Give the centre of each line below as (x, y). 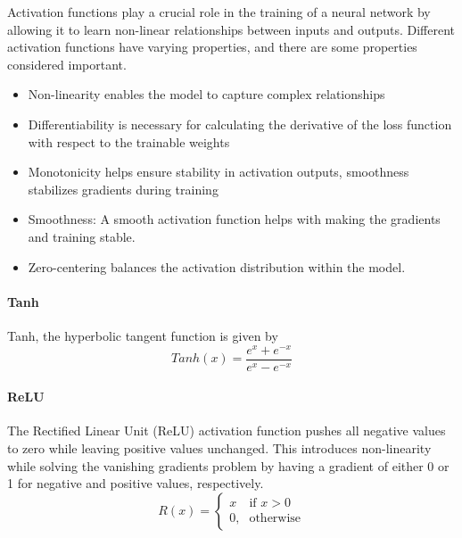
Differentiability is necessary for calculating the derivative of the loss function (240, 124)
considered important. (67, 64)
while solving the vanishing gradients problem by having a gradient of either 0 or (228, 465)
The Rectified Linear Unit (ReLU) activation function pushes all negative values (227, 430)
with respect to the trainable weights (129, 141)
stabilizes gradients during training (123, 189)
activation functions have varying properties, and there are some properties (212, 47)
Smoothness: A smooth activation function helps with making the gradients (234, 219)
